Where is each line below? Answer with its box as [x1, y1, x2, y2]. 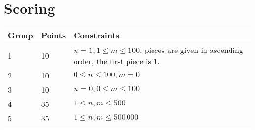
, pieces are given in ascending [140, 44, 243, 56]
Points [41, 29, 66, 41]
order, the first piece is [74, 55, 151, 67]
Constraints [74, 29, 120, 41]
